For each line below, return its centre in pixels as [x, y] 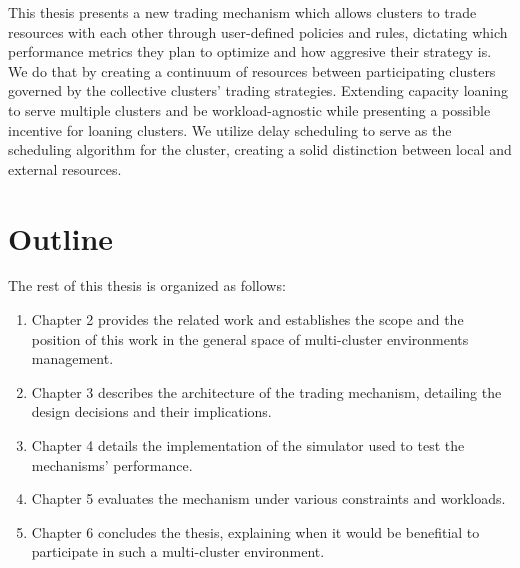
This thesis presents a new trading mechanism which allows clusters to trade [242, 12]
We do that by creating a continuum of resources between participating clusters [252, 70]
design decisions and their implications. [151, 411]
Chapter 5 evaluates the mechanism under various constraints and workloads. [268, 498]
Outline [61, 237]
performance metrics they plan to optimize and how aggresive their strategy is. [250, 51]
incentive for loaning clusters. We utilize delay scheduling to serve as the [230, 129]
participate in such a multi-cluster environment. [178, 551]
